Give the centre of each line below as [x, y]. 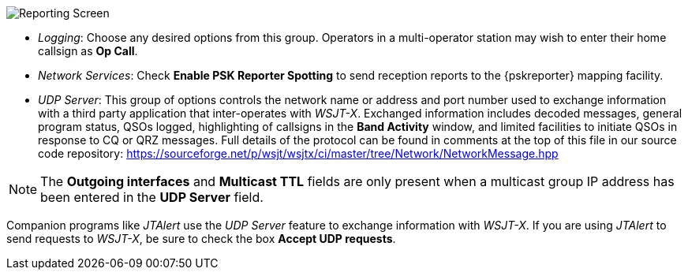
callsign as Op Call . [88, 51]
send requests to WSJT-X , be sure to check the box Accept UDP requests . [201, 239]
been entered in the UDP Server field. [152, 197]
